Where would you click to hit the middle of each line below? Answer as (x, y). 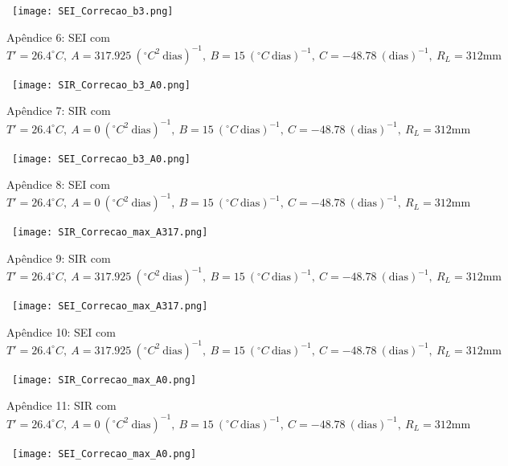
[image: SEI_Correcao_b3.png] (93, 11)
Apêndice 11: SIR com (61, 405)
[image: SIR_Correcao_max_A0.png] (104, 380)
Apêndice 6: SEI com (58, 37)
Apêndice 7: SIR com (59, 110)
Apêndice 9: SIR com (59, 258)
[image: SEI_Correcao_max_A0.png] (104, 454)
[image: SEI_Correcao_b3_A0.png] (101, 159)
